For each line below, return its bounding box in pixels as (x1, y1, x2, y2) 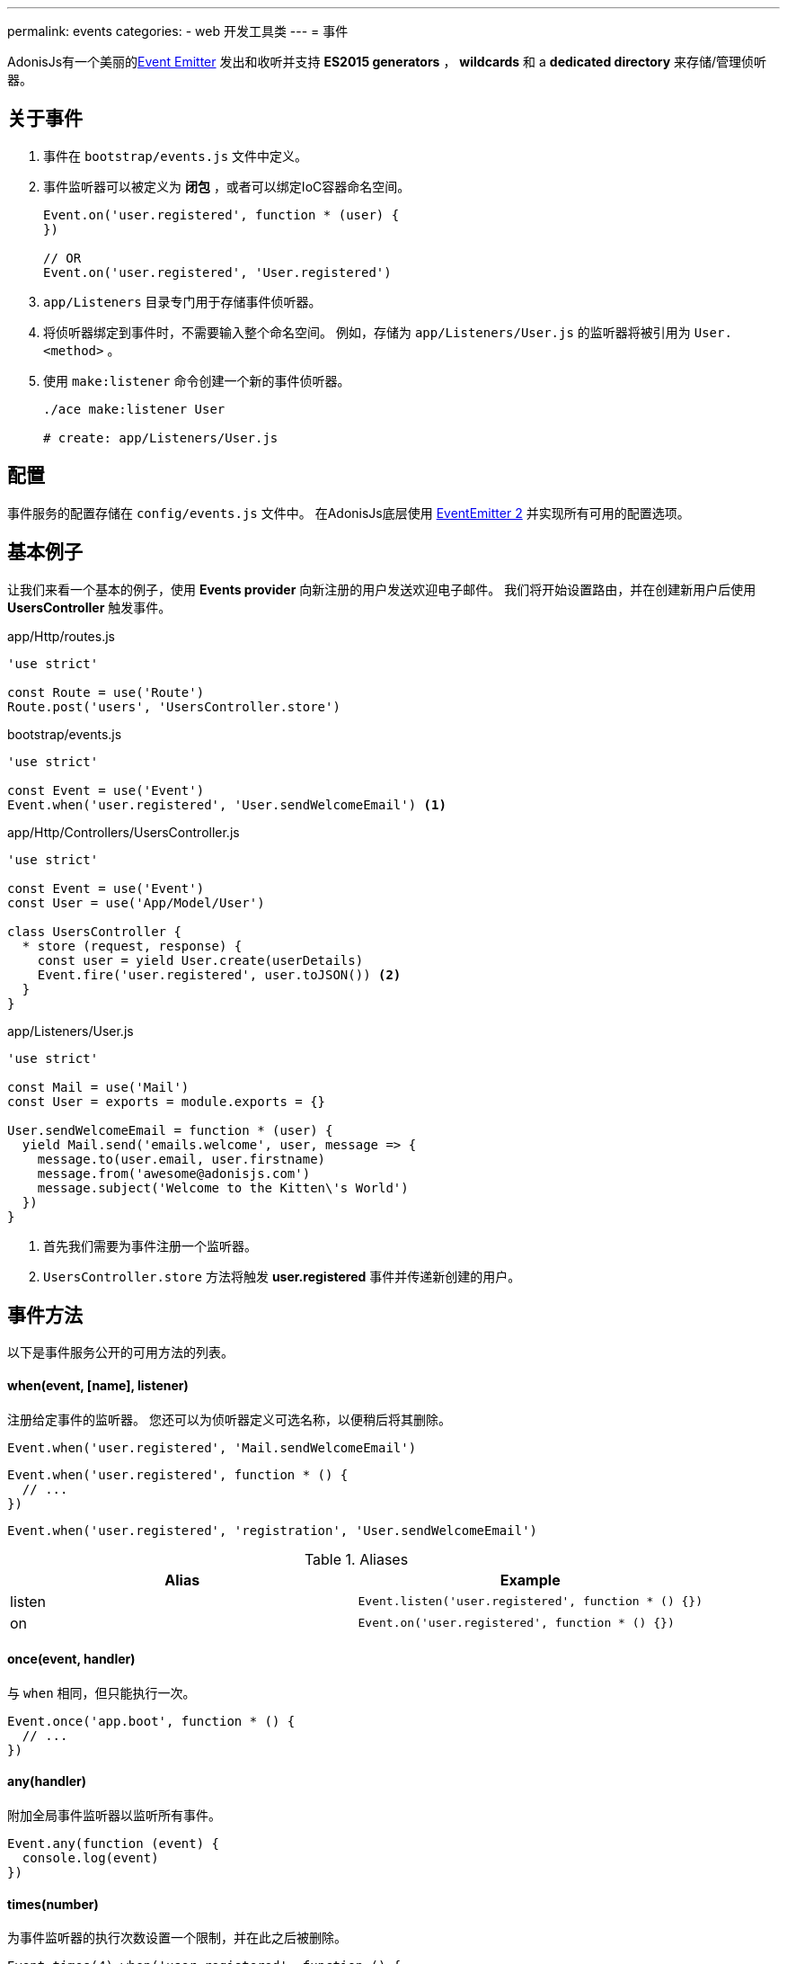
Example (500, 1570, 561, 1589)
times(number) (7, 1896, 99, 1912)
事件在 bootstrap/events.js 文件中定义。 (43, 147, 308, 164)
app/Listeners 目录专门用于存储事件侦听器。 (43, 293, 322, 309)
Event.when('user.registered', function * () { (7, 1467, 349, 1482)
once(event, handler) (7, 1651, 136, 1667)
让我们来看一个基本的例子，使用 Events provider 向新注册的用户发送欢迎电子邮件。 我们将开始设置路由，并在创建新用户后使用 (7, 581, 756, 597)
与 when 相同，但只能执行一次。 (7, 1684, 196, 1701)
